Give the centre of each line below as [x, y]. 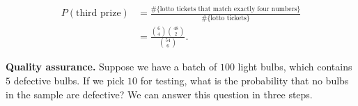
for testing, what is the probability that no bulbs [244, 80]
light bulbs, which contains [295, 67]
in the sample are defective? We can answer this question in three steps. [159, 94]
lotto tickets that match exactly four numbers [228, 9]
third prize [98, 14]
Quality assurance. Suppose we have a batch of [111, 67]
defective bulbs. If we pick [69, 80]
